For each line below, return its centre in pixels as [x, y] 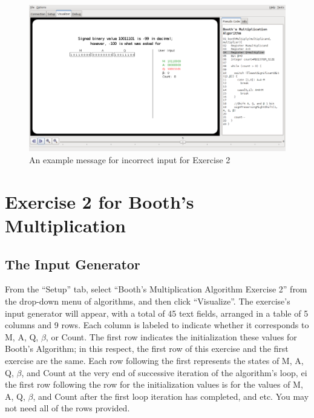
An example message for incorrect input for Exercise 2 [130, 159]
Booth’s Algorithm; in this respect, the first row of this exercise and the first [147, 349]
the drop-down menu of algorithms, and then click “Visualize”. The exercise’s [148, 301]
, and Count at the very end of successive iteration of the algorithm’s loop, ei [164, 372]
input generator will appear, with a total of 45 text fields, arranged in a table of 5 [157, 313]
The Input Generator [73, 264]
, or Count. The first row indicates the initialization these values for [171, 336]
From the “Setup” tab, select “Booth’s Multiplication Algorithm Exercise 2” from [156, 289]
